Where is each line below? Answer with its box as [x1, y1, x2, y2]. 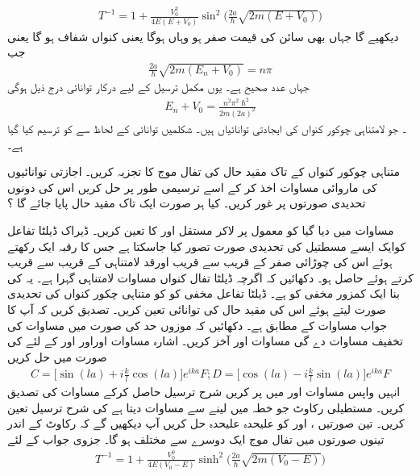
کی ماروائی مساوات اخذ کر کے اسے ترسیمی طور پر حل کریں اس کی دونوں [7, 178, 377, 195]
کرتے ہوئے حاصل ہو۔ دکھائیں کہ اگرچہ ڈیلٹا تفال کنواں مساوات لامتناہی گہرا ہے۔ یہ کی [7, 269, 414, 286]
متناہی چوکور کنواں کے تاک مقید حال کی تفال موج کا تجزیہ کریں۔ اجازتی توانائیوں [7, 163, 400, 180]
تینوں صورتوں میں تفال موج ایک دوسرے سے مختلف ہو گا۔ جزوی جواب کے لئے [7, 431, 385, 448]
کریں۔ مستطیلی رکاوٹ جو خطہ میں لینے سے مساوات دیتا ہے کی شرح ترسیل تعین [7, 399, 405, 415]
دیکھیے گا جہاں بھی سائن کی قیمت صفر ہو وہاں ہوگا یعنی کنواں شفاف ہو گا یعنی [7, 27, 399, 44]
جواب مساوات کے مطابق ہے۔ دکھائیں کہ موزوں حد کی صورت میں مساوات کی [7, 316, 388, 333]
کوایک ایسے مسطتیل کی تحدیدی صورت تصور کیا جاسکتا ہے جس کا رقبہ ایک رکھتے [7, 237, 406, 254]
